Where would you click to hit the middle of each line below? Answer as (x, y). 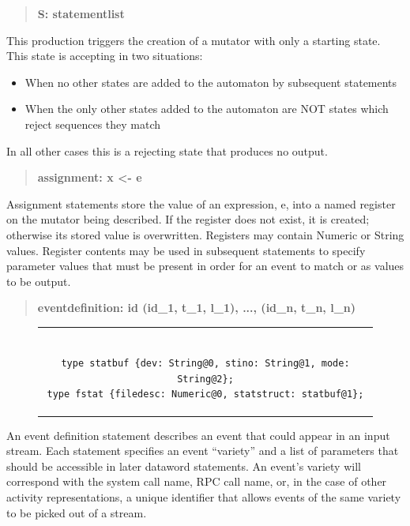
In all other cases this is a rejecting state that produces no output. (167, 150)
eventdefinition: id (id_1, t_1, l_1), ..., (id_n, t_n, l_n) (197, 308)
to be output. (39, 281)
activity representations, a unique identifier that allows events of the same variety (204, 496)
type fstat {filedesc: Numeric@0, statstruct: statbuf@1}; (205, 394)
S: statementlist (81, 13)
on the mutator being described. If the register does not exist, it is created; (188, 219)
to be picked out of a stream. (77, 512)
